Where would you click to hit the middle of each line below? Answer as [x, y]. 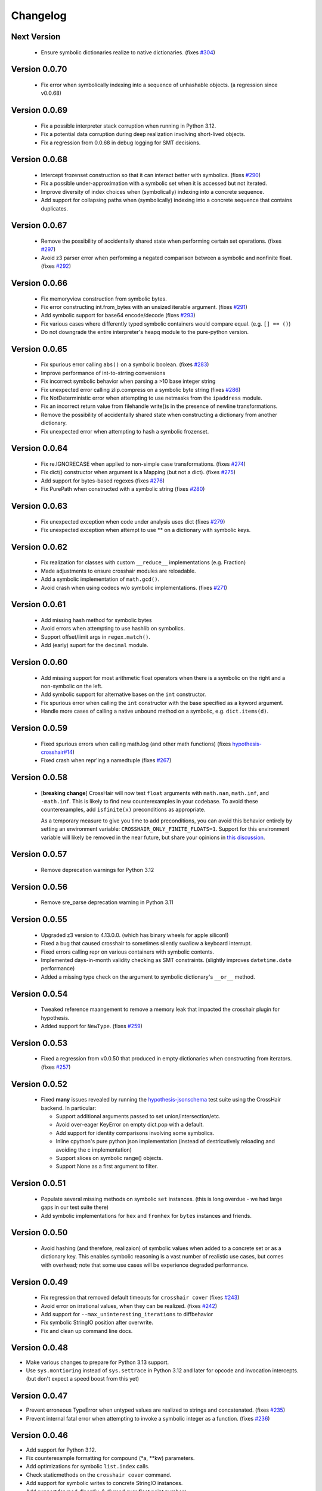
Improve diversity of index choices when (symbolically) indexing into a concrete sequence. [153, 191]
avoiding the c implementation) [94, 1150]
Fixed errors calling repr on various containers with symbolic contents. [128, 952]
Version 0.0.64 [39, 448]
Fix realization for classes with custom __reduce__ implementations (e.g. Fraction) [143, 562]
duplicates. [55, 208]
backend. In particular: [69, 1108]
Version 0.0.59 [39, 728]
